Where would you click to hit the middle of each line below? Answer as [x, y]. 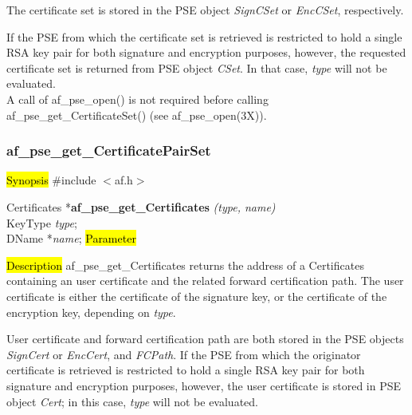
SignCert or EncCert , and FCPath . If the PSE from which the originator [184, 354]
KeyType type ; [42, 222]
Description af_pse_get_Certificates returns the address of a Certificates [185, 265]
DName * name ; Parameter [71, 238]
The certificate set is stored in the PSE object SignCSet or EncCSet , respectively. [205, 10]
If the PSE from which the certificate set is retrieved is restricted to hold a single [204, 36]
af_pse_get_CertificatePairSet [109, 150]
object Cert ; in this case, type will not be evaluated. [132, 401]
